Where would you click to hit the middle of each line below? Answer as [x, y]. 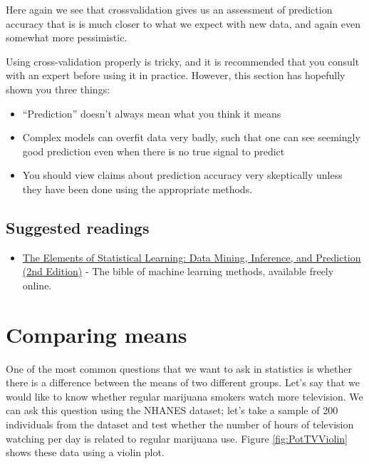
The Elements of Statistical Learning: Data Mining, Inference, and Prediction [192, 257]
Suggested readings [78, 227]
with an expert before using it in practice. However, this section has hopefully [176, 75]
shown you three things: [58, 89]
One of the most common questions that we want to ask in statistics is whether [179, 368]
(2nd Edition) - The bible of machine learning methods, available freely [178, 271]
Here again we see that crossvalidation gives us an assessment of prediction [169, 9]
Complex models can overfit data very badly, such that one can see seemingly [191, 137]
